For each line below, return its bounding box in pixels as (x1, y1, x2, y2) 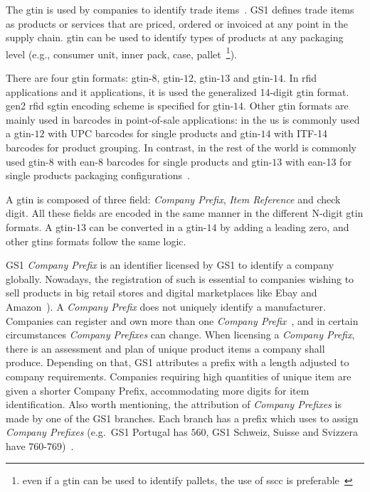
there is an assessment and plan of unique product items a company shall (6, 341, 325, 355)
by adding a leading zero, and (220, 219, 349, 234)
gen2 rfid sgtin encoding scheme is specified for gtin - (6, 98, 234, 113)
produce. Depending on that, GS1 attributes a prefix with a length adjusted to (6, 355, 349, 370)
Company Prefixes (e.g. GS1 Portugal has (6, 424, 188, 439)
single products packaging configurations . (6, 168, 190, 183)
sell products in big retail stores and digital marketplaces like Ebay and (6, 285, 317, 300)
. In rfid (283, 70, 317, 85)
